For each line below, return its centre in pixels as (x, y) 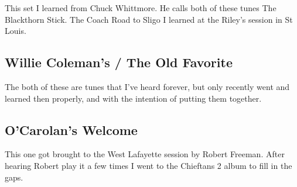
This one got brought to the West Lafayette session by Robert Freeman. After (145, 154)
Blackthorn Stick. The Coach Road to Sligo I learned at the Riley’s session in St (149, 19)
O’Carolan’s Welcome (71, 129)
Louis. (16, 31)
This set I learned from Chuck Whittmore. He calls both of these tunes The (141, 8)
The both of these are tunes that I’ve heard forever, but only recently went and (147, 86)
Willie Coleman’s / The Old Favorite (119, 62)
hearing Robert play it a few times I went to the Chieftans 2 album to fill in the (148, 165)
